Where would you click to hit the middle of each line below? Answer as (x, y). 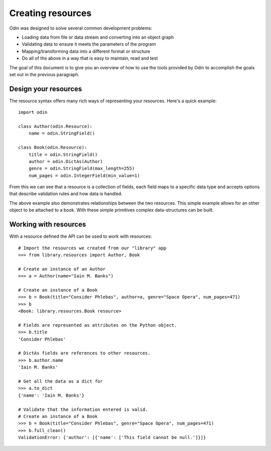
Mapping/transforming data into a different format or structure (86, 51)
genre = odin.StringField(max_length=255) (82, 169)
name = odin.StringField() (62, 133)
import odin (33, 112)
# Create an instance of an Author (62, 269)
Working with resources (48, 224)
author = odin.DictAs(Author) (65, 161)
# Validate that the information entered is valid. (83, 409)
